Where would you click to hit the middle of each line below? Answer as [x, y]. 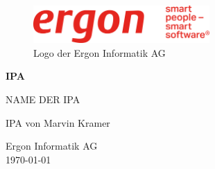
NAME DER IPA [43, 99]
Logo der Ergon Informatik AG [100, 52]
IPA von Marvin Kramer [58, 122]
